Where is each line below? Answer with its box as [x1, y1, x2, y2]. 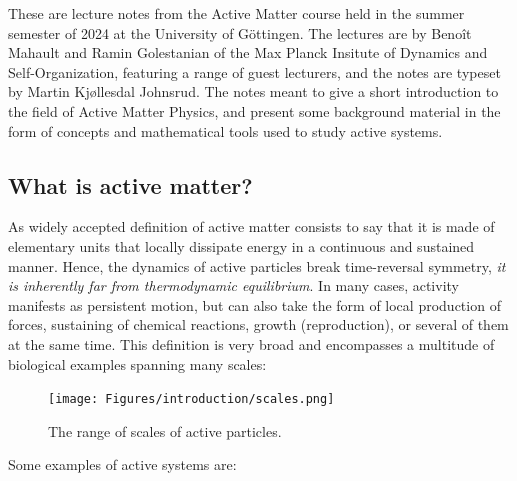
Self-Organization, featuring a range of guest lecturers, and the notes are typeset [8, 61, 501, 82]
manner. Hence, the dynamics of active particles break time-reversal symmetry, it [8, 255, 506, 276]
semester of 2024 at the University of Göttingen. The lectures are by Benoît [8, 22, 472, 43]
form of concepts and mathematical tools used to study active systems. [8, 120, 443, 141]
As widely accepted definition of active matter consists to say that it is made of [8, 216, 495, 237]
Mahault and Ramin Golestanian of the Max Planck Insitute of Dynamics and [8, 42, 488, 63]
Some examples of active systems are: [8, 454, 237, 475]
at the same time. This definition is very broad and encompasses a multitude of [8, 333, 495, 354]
